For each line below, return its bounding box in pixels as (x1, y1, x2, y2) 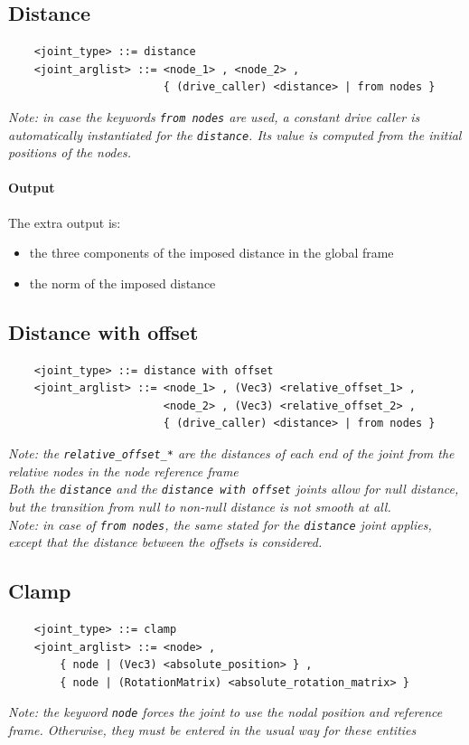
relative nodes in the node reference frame (8, 461, 239, 480)
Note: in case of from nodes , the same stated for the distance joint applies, (8, 514, 432, 533)
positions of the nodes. (8, 143, 131, 162)
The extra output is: (8, 212, 121, 231)
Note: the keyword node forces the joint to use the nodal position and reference (8, 703, 443, 721)
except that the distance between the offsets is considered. (8, 533, 323, 552)
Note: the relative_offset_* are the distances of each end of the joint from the (8, 444, 455, 463)
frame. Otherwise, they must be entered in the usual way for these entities (8, 721, 417, 740)
